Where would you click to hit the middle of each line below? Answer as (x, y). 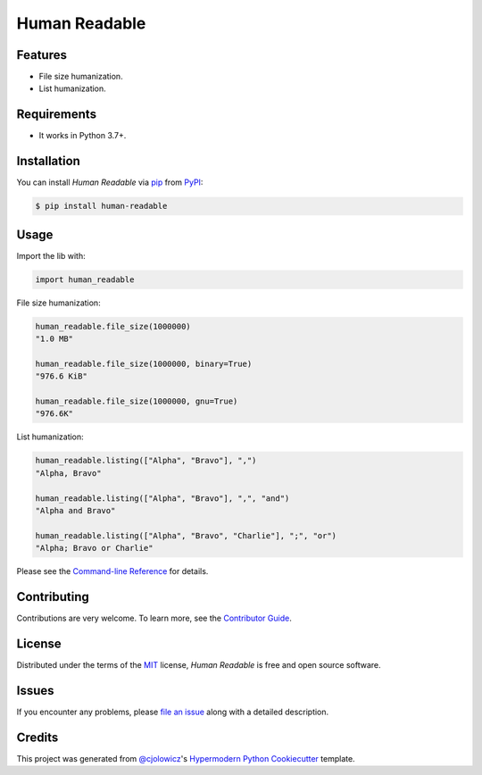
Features (42, 55)
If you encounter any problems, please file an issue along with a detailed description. (173, 712)
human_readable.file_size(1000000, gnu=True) (137, 401)
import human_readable (85, 279)
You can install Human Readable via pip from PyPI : (110, 182)
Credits (37, 737)
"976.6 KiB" (62, 376)
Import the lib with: (51, 255)
